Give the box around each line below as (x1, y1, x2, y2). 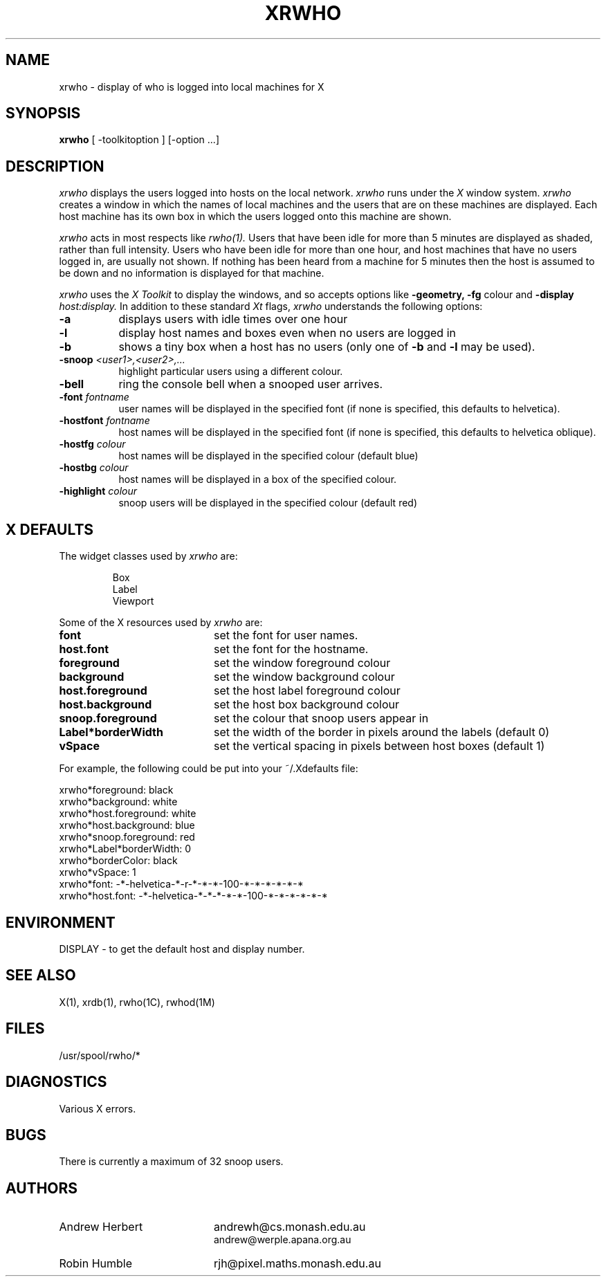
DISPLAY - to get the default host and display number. (59, 942, 305, 955)
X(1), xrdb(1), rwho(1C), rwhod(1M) (59, 996, 215, 1008)
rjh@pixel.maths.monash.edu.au (213, 1256, 381, 1271)
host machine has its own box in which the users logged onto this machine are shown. (59, 210, 452, 223)
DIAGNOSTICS (6, 1073, 107, 1091)
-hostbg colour (59, 461, 129, 474)
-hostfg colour (59, 438, 126, 450)
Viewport (112, 595, 154, 607)
